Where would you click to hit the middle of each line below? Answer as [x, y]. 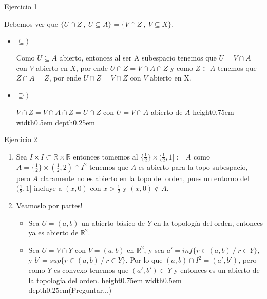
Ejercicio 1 [21, 6]
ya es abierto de [53, 233]
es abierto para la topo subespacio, [193, 166]
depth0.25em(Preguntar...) [70, 290]
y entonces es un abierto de [217, 270]
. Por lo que [144, 260]
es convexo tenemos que [91, 270]
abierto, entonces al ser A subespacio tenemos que [138, 58]
